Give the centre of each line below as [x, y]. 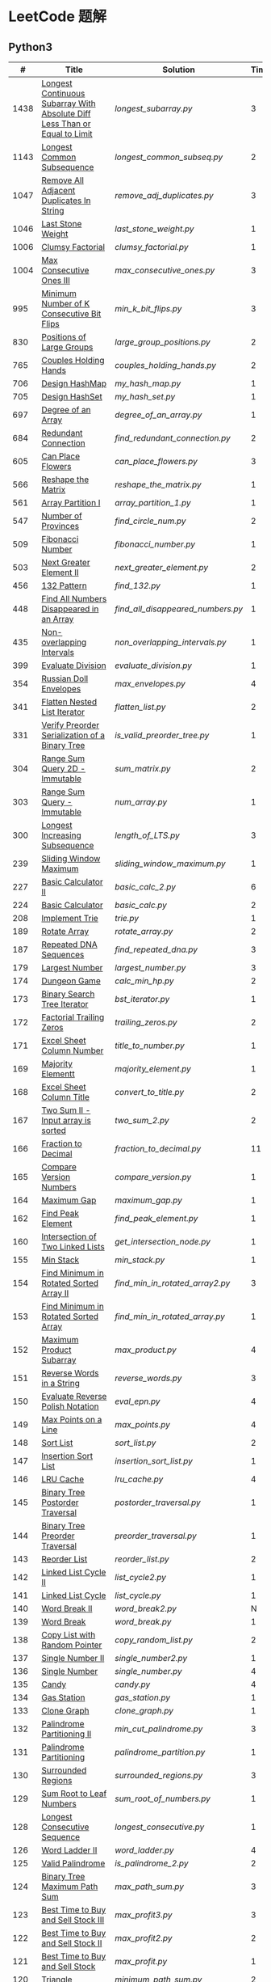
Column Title [66, 1097]
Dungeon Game [71, 981]
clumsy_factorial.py [151, 247]
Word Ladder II [69, 1850]
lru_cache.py [139, 1479]
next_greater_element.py [161, 567]
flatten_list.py [140, 707]
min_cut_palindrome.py [158, 1729]
